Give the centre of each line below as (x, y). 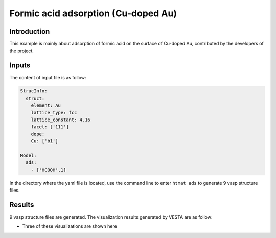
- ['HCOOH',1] (49, 170)
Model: (28, 155)
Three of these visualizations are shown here (70, 226)
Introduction (30, 31)
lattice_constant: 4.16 (61, 120)
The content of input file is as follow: (48, 78)
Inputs (20, 66)
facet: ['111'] (50, 127)
